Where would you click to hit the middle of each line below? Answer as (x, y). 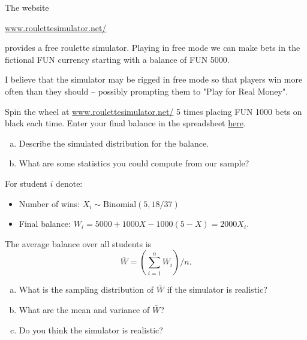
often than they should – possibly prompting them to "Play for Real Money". (147, 91)
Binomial (120, 204)
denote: (69, 183)
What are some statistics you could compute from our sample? (134, 163)
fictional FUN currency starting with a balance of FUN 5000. (117, 59)
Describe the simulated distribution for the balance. (114, 143)
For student (26, 183)
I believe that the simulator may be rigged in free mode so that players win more (154, 79)
